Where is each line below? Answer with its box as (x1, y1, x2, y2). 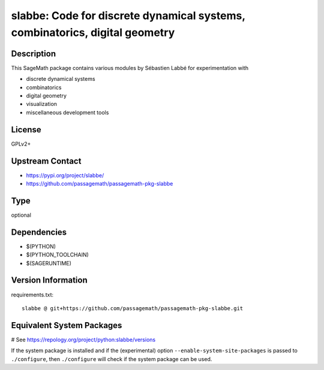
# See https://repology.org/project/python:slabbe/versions (11, 336, 156, 343)
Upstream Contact (11, 156, 82, 166)
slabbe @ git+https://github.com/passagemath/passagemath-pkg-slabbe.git (22, 305, 244, 311)
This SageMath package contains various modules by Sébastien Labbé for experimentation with (11, 64, 249, 71)
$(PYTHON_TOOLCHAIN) (26, 251, 89, 259)
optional (11, 211, 31, 219)
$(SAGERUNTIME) (26, 259, 72, 266)
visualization (26, 101, 57, 108)
